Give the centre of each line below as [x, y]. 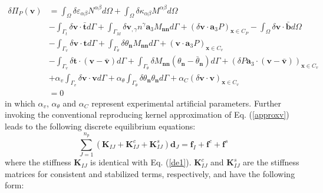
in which [20, 103]
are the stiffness [271, 162]
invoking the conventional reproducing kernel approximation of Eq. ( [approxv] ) [147, 114]
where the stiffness [38, 162]
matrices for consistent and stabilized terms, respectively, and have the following [150, 173]
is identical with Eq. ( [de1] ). [141, 162]
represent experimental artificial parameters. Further [187, 103]
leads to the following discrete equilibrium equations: [100, 126]
